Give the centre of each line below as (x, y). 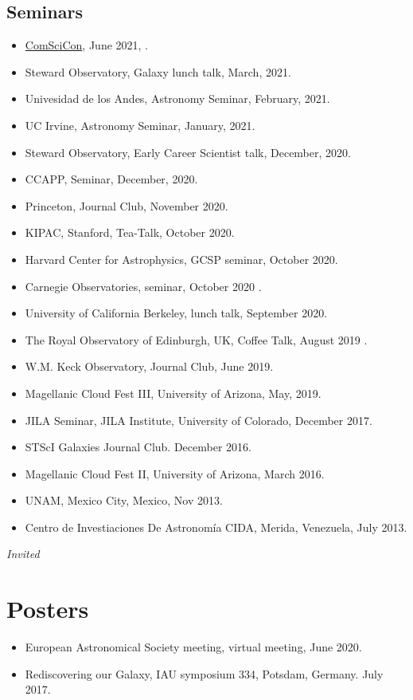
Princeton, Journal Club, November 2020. (127, 205)
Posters (48, 609)
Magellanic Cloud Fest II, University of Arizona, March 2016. (175, 473)
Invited (23, 554)
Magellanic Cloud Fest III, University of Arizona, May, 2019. (173, 393)
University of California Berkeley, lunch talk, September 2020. (176, 313)
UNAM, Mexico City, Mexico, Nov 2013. (124, 500)
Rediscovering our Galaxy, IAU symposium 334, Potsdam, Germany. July (204, 673)
